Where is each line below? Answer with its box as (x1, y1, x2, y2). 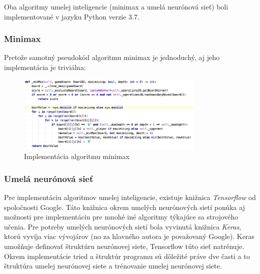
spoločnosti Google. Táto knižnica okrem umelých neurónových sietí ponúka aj (4, 201, 245, 212)
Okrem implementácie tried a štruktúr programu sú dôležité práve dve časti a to (4, 250, 250, 261)
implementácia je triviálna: (4, 62, 86, 72)
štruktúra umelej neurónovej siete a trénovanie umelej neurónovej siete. (4, 260, 222, 271)
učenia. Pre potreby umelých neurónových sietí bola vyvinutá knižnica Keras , (4, 221, 241, 231)
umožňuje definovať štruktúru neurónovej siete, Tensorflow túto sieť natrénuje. (4, 241, 244, 251)
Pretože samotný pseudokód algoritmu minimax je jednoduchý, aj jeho (4, 52, 219, 62)
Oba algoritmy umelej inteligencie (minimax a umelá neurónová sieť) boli (4, 1, 228, 11)
